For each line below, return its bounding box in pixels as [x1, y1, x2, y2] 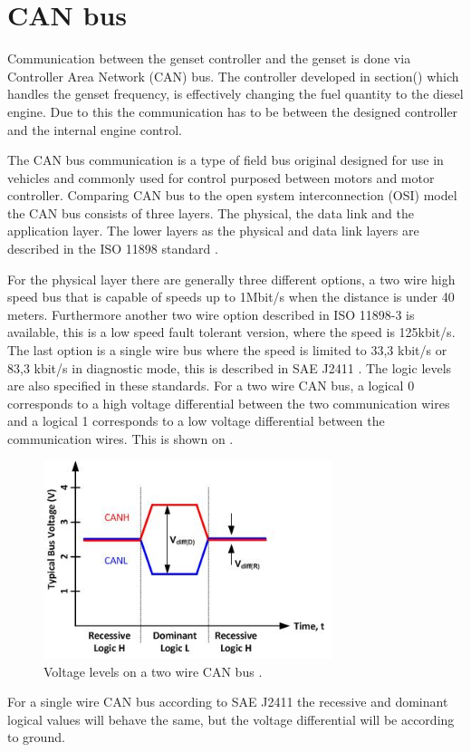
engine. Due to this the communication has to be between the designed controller [7, 101, 458, 121]
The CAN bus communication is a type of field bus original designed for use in [7, 150, 444, 169]
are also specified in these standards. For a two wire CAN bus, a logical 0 [7, 376, 415, 395]
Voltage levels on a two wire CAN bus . [43, 661, 263, 680]
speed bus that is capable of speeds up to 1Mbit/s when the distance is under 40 [7, 287, 455, 306]
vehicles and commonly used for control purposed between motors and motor [7, 168, 435, 187]
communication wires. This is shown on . [7, 429, 234, 448]
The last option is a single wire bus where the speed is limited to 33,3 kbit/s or [7, 341, 447, 360]
